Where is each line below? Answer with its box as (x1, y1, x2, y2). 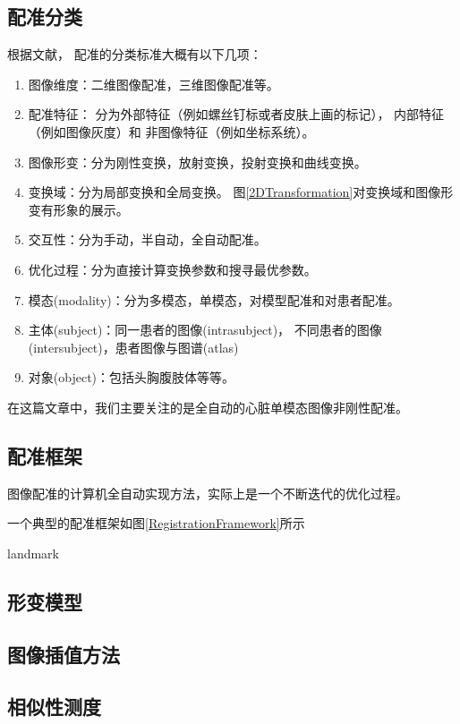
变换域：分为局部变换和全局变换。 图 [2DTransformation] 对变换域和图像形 (28, 183, 454, 201)
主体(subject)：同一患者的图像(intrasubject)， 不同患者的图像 (28, 320, 382, 339)
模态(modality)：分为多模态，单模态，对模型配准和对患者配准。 (28, 290, 400, 309)
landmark (7, 543, 60, 562)
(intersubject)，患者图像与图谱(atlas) (28, 337, 239, 356)
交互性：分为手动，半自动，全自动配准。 (28, 230, 267, 249)
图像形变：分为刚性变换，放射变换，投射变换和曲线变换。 (28, 152, 367, 171)
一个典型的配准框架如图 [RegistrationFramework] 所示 (7, 514, 305, 532)
